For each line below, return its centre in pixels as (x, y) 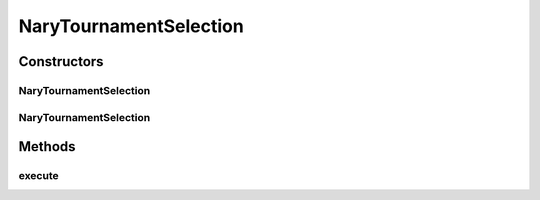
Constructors (61, 61)
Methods (47, 146)
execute (38, 176)
